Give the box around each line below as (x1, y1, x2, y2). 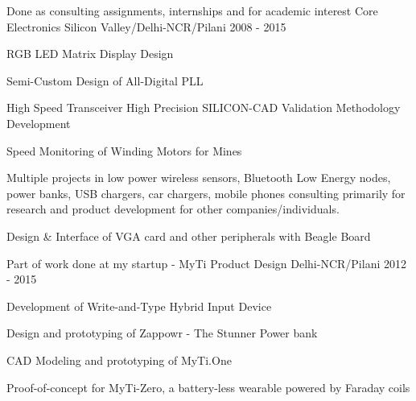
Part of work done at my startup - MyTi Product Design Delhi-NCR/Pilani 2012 (6, 254, 406, 271)
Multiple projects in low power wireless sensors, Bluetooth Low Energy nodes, (6, 169, 391, 186)
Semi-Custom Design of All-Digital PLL (6, 72, 204, 89)
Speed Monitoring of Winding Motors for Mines (6, 142, 242, 159)
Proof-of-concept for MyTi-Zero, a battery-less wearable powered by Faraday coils (6, 378, 410, 395)
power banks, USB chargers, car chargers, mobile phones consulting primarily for (6, 184, 406, 201)
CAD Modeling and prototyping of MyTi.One (6, 351, 232, 368)
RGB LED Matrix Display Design (6, 45, 174, 62)
